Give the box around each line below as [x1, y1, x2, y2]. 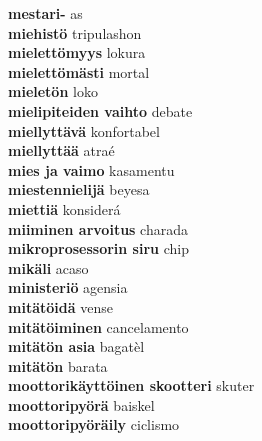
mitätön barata [8, 355, 108, 376]
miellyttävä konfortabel [8, 120, 160, 141]
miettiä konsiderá [8, 198, 121, 219]
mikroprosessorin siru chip [8, 238, 189, 259]
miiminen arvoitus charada [8, 218, 188, 239]
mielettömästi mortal [8, 61, 150, 82]
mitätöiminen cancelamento [8, 316, 189, 337]
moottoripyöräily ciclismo [8, 414, 180, 435]
